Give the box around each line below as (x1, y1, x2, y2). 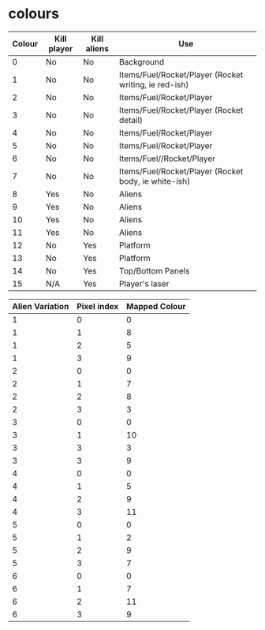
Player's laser (119, 278, 170, 289)
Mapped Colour (125, 300, 187, 311)
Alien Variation (12, 300, 69, 311)
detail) (119, 114, 144, 125)
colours (8, 5, 59, 23)
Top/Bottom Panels (119, 265, 190, 276)
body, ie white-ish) (119, 175, 191, 186)
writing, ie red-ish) (119, 79, 189, 90)
